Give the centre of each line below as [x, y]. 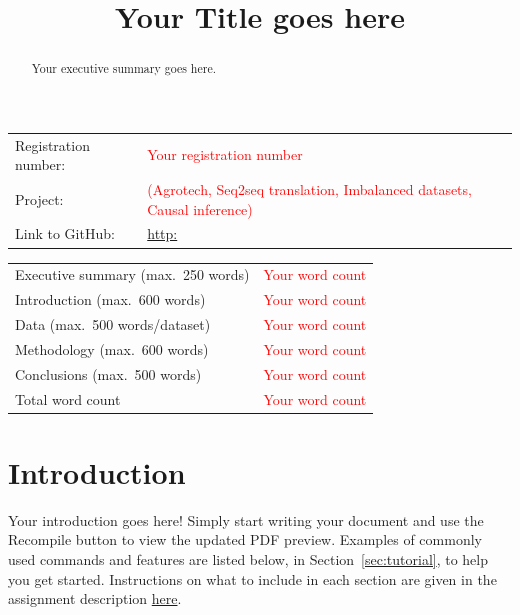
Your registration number [225, 154]
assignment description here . [95, 598]
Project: [39, 198]
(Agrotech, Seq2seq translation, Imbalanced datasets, [309, 189]
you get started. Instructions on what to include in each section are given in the [252, 578]
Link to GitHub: [65, 233]
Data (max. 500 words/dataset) [113, 323]
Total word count [68, 398]
